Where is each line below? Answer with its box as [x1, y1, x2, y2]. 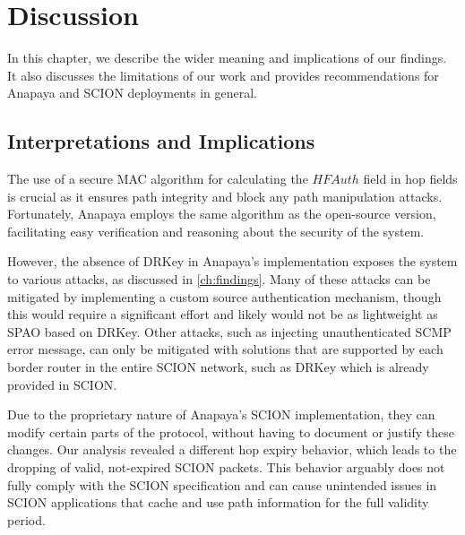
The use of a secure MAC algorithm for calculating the [7, 169, 308, 188]
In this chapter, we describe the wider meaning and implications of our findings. [7, 48, 447, 67]
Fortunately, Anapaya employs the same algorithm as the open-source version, [7, 204, 436, 223]
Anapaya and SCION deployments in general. [7, 83, 257, 102]
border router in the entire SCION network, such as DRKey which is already [7, 358, 429, 376]
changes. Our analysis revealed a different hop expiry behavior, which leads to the [7, 440, 457, 459]
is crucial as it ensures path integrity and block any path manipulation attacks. [7, 186, 443, 205]
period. [7, 510, 46, 529]
